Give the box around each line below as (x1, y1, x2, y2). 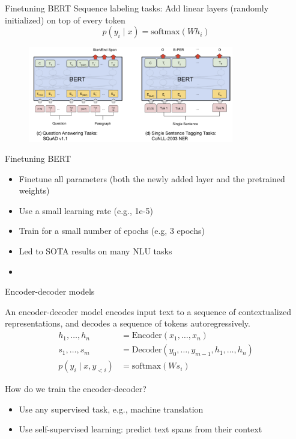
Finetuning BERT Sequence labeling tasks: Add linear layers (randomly (5, 2, 269, 14)
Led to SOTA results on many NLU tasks (19, 245, 172, 257)
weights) (19, 184, 50, 197)
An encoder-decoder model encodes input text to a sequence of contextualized (5, 305, 291, 318)
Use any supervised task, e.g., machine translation (19, 402, 204, 415)
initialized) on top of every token (5, 13, 125, 26)
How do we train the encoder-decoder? (5, 382, 146, 395)
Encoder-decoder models (5, 285, 95, 298)
